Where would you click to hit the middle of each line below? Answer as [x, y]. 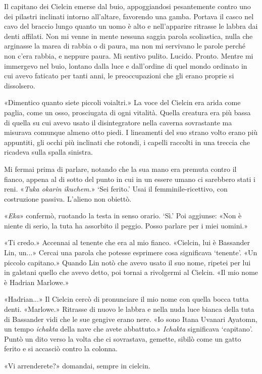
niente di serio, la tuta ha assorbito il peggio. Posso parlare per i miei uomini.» [126, 225]
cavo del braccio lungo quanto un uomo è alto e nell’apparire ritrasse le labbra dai [131, 26]
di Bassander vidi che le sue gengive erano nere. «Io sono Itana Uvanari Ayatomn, [131, 319]
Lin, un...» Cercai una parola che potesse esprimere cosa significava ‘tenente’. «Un [131, 252]
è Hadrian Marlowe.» [37, 282]
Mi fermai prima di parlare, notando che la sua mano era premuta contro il [120, 169]
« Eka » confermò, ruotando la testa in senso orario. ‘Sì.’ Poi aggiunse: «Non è [123, 216]
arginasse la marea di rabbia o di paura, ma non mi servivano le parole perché [125, 46]
